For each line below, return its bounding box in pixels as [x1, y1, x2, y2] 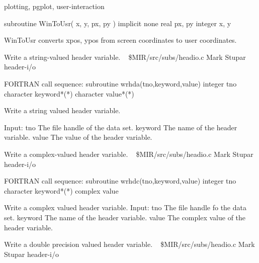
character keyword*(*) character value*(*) [4, 88, 134, 99]
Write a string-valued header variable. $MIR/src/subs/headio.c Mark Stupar [4, 51, 246, 62]
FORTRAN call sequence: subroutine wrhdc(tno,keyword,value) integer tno [4, 176, 236, 186]
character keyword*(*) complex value [4, 185, 119, 196]
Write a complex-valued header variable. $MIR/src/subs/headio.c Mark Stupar [4, 148, 253, 159]
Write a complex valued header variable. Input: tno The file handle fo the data [4, 202, 246, 213]
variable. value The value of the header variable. [4, 132, 152, 142]
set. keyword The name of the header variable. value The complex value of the [4, 212, 246, 222]
